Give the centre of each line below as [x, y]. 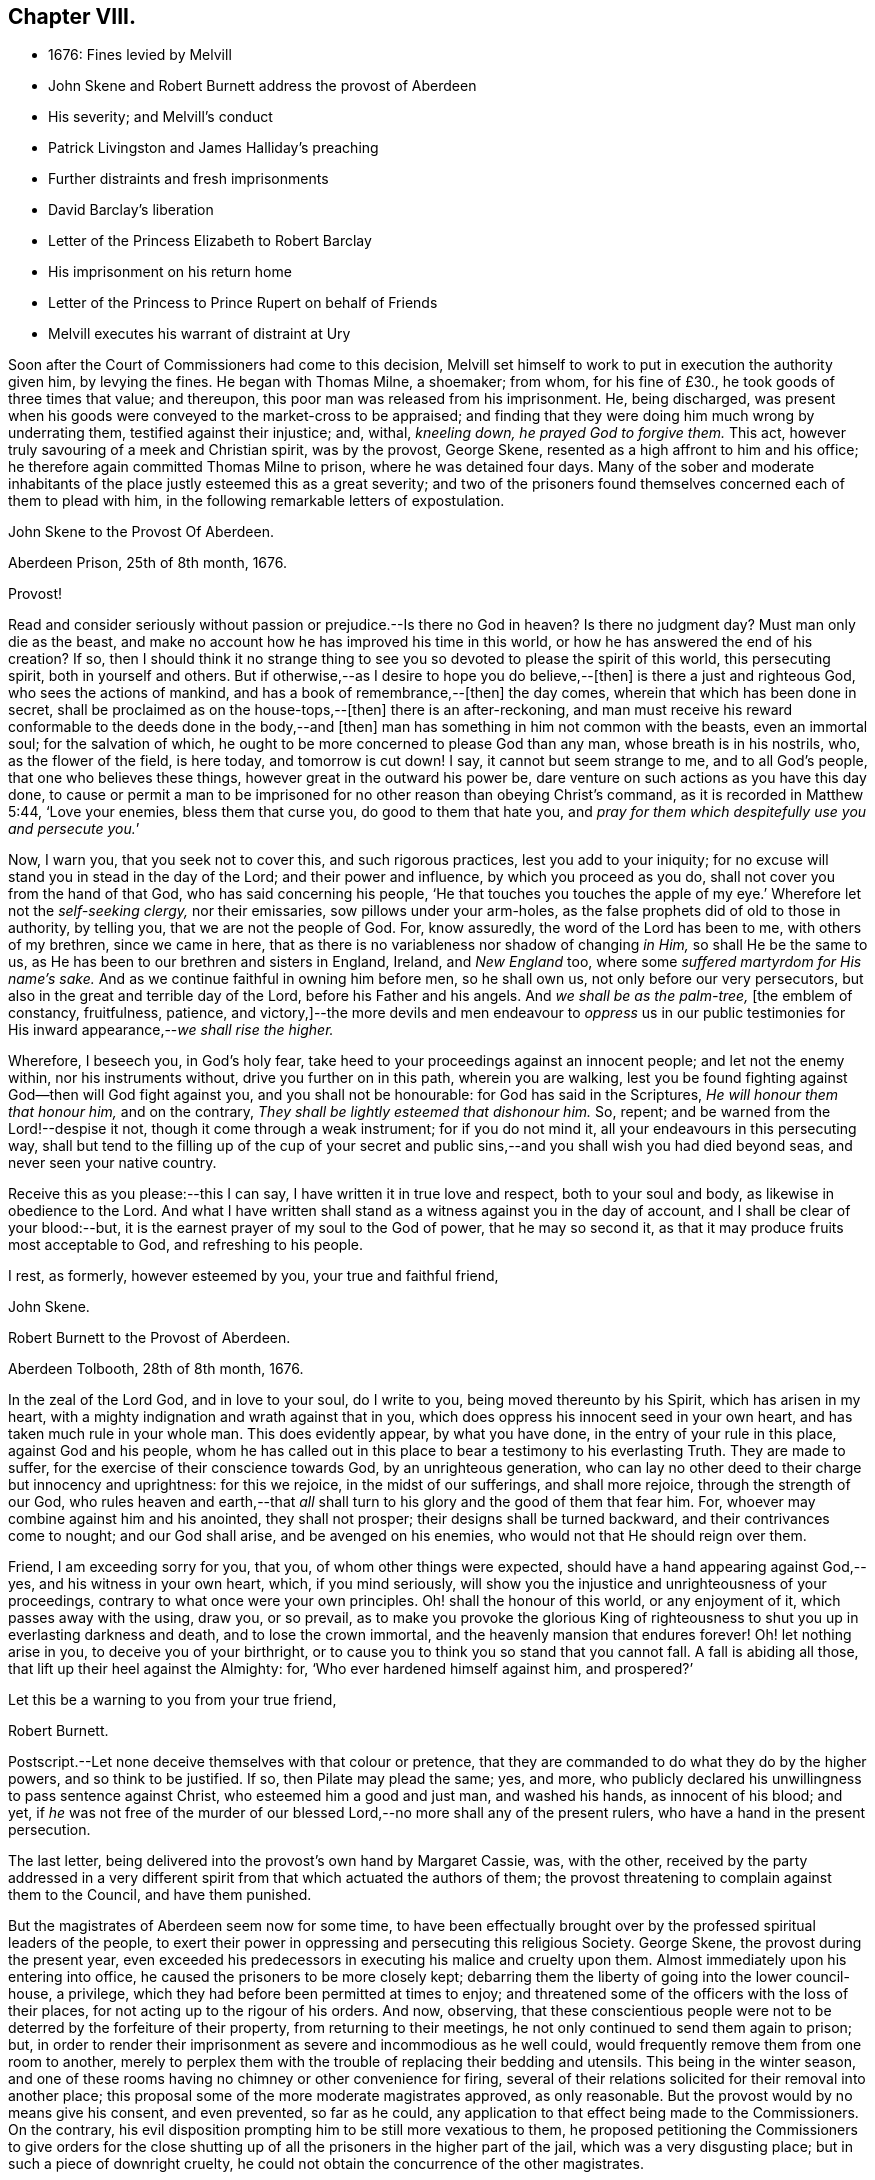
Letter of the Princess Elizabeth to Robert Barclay [210, 241]
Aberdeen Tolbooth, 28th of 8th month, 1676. [156, 1369]
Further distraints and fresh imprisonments [188, 179]
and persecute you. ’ [74, 829]
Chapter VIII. [72, 16]
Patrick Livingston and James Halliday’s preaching [213, 148]
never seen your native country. [112, 1163]
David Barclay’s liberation [131, 210]
